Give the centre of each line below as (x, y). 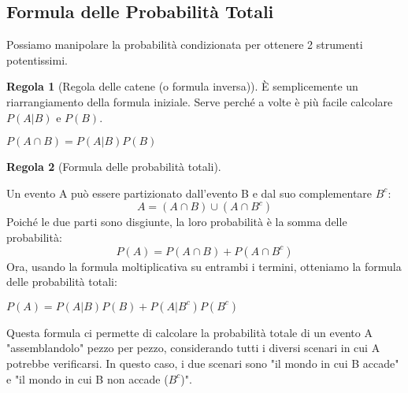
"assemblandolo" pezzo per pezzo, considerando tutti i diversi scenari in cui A (193, 348)
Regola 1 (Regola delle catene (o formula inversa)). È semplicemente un (182, 86)
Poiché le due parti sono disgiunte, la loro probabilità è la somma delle (177, 222)
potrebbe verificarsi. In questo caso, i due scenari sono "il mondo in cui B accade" (203, 363)
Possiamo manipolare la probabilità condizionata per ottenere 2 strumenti (185, 44)
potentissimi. (37, 59)
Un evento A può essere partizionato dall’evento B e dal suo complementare (189, 193)
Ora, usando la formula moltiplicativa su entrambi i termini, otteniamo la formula (204, 266)
